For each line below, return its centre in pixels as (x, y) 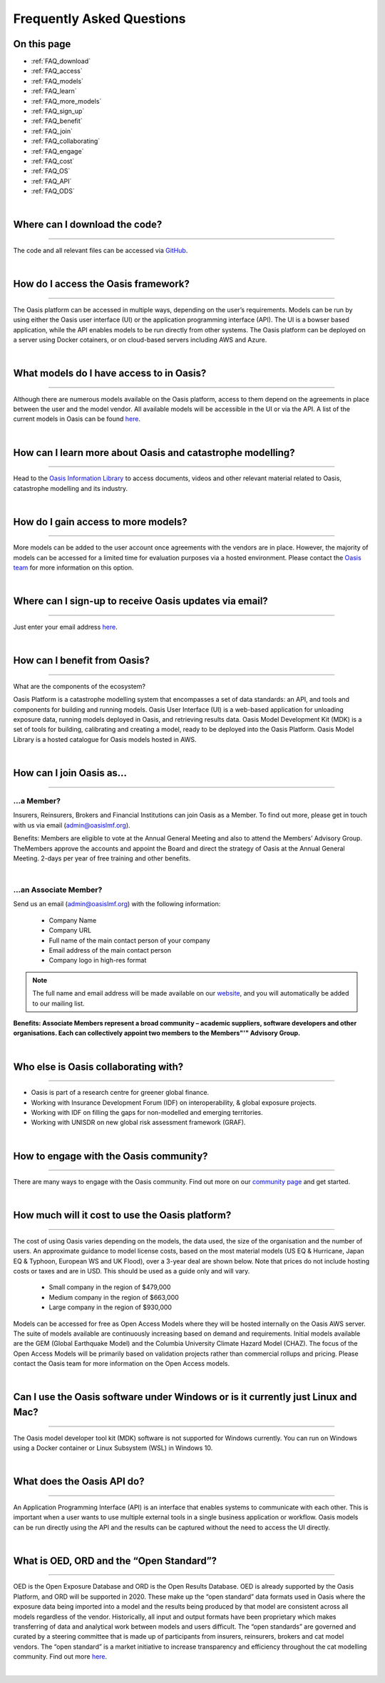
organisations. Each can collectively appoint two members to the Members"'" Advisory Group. (157, 1033)
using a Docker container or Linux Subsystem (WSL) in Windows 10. (113, 1448)
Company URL (70, 930)
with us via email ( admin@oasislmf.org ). (72, 825)
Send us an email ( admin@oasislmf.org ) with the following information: (117, 904)
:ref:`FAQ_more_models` (66, 101)
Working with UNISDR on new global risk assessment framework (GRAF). (138, 1123)
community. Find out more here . (60, 1657)
